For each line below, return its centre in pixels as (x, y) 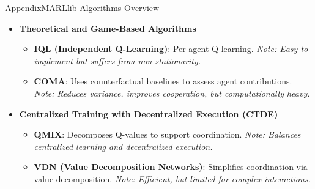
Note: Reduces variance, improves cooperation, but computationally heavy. (172, 93)
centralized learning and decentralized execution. (123, 146)
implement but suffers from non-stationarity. (117, 60)
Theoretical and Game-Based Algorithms (108, 28)
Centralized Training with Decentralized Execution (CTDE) (149, 113)
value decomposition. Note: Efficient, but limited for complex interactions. (172, 178)
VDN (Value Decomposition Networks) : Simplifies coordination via (171, 167)
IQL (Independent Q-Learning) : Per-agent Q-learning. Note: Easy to (171, 49)
